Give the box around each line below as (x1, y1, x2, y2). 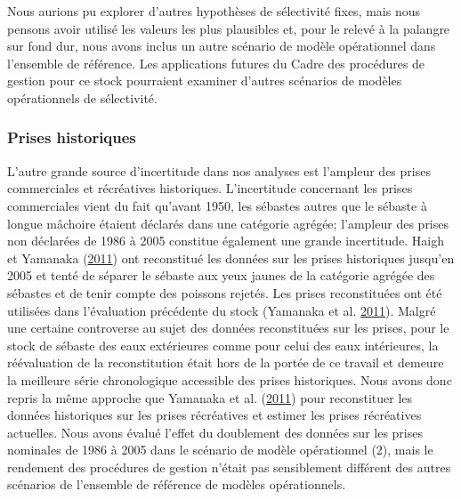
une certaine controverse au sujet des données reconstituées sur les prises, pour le (7, 318, 449, 337)
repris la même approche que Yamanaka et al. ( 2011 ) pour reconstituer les (7, 388, 413, 406)
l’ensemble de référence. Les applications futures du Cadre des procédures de (7, 53, 425, 72)
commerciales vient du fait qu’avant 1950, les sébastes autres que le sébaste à (7, 196, 427, 214)
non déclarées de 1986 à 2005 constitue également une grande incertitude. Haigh (7, 231, 445, 250)
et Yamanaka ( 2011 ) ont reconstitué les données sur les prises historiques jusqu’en (7, 248, 455, 267)
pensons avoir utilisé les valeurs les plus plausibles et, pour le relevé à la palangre (7, 19, 450, 37)
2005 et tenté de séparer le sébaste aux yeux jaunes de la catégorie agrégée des (7, 266, 435, 285)
